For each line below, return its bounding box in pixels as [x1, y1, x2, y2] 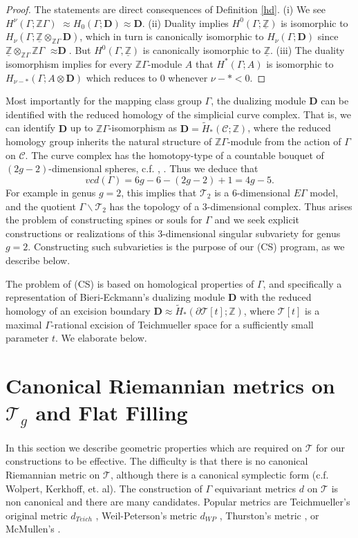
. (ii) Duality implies [142, 15, 229, 30]
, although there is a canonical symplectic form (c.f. [110, 467, 329, 481]
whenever [168, 70, 208, 84]
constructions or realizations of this [6, 225, 155, 240]
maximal [6, 317, 42, 331]
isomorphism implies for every [6, 56, 133, 71]
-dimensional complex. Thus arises [207, 198, 352, 213]
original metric [6, 508, 68, 522]
